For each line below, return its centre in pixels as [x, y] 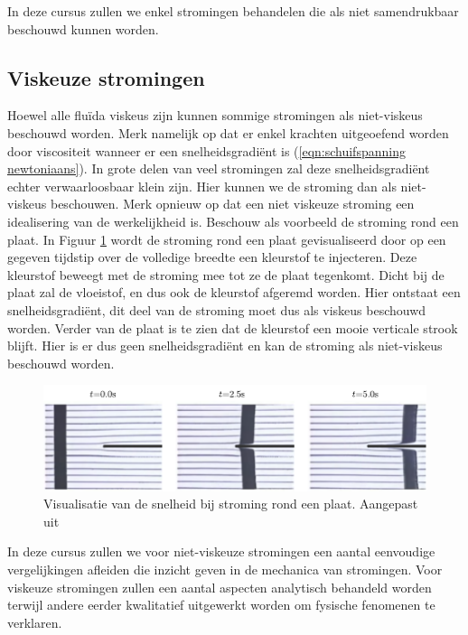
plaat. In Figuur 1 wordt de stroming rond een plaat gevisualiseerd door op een [227, 239]
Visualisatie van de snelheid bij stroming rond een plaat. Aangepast [231, 504]
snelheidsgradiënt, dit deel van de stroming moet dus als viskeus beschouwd [217, 309]
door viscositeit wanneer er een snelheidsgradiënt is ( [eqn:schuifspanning [206, 150]
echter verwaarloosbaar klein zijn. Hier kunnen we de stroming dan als [202, 186]
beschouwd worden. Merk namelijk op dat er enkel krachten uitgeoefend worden [228, 132]
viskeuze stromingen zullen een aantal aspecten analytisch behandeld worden [220, 587]
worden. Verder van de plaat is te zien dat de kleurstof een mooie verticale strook [233, 327]
